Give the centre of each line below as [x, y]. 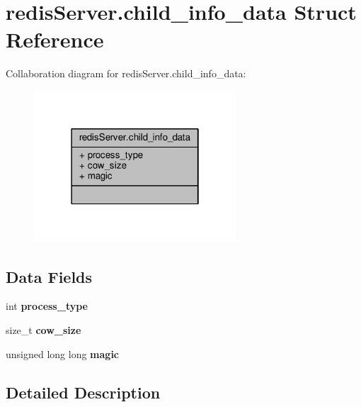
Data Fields [49, 276]
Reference [55, 39]
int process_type [47, 306]
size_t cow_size [44, 329]
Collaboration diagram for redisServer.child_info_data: [126, 73]
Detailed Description [83, 392]
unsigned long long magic [63, 353]
